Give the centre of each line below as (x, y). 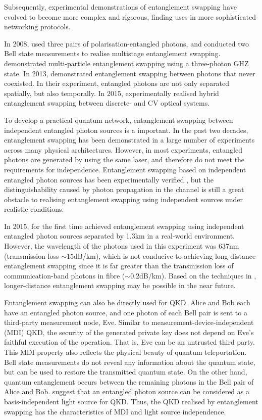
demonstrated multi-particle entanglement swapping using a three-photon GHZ (126, 63)
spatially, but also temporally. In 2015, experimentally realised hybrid (112, 93)
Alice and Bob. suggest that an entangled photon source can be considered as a (127, 391)
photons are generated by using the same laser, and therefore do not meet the (124, 159)
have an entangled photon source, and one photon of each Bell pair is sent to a (126, 312)
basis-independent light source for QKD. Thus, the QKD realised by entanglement (131, 401)
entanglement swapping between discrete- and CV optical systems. (107, 103)
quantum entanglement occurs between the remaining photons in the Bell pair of (129, 381)
